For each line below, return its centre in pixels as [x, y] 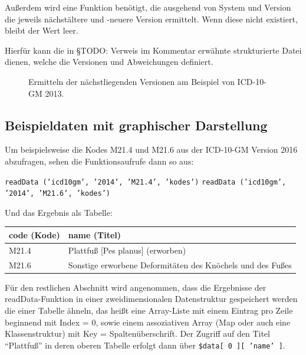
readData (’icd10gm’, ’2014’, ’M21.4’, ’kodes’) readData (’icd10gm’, [146, 182]
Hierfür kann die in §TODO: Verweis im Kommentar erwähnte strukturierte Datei [153, 50]
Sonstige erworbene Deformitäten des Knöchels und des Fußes [180, 264]
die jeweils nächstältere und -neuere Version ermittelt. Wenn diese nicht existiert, [151, 19]
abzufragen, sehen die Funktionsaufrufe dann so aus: [99, 161]
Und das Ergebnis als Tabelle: [59, 212]
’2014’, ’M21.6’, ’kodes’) [57, 194]
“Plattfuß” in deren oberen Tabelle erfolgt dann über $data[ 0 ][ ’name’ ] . [145, 345]
